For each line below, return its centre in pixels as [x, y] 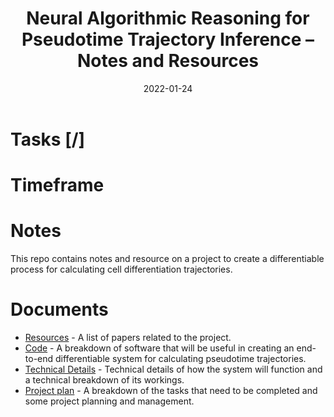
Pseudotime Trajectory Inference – [168, 39]
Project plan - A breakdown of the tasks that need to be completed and [171, 390]
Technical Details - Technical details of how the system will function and [173, 369]
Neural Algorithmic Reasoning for [168, 18]
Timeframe [57, 185]
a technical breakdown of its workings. [104, 380]
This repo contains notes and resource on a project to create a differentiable [167, 259]
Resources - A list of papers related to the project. [128, 337]
